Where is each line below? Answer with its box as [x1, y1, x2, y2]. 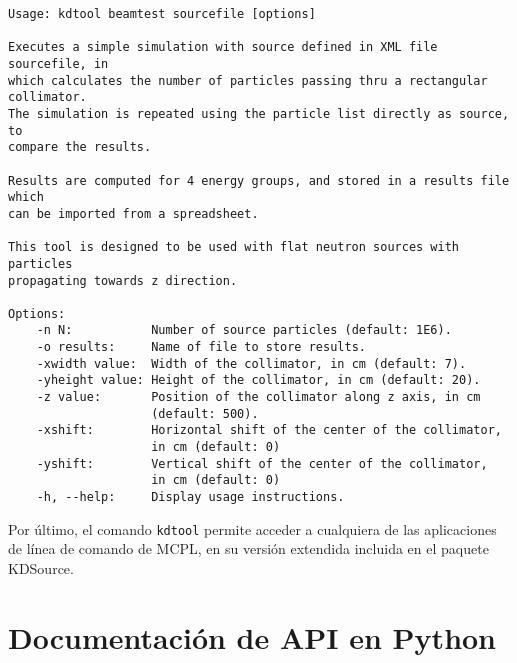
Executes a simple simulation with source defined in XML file [8, 40, 438, 55]
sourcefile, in [8, 56, 109, 71]
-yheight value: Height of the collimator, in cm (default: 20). [36, 373, 481, 388]
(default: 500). [151, 406, 259, 421]
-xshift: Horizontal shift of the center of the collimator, [36, 423, 502, 438]
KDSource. [8, 557, 74, 578]
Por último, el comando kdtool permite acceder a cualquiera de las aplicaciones [8, 518, 497, 539]
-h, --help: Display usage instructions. [36, 490, 345, 505]
